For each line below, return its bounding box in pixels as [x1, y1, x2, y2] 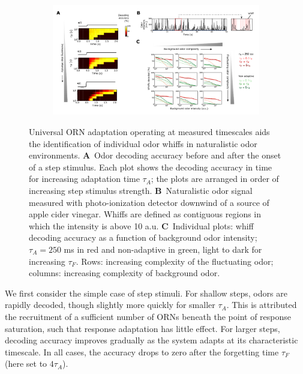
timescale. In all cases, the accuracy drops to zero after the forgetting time [5, 345, 279, 358]
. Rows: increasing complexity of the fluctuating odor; [76, 255, 274, 267]
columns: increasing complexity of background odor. [29, 267, 220, 279]
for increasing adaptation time [29, 172, 140, 185]
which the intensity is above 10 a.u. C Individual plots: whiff [29, 219, 254, 232]
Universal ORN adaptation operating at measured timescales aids [29, 125, 270, 138]
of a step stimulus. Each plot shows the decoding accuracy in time [29, 160, 272, 173]
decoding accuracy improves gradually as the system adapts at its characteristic [5, 334, 298, 346]
